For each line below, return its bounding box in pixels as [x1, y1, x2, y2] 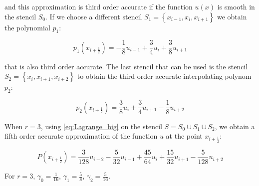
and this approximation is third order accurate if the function [4, 1, 193, 11]
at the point [166, 131, 203, 141]
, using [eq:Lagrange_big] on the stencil [40, 121, 162, 131]
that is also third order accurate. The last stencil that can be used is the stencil [4, 61, 248, 71]
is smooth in [217, 1, 255, 11]
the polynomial [4, 22, 50, 32]
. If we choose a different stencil [45, 11, 142, 21]
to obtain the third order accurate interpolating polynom [77, 71, 252, 81]
